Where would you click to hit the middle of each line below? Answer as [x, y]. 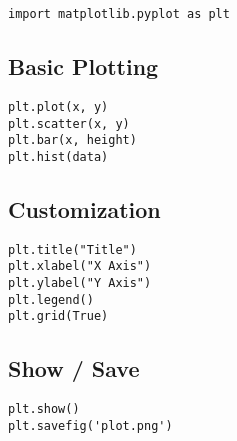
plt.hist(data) [58, 156]
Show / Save [74, 368]
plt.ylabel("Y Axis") [80, 283]
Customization [84, 208]
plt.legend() [51, 299]
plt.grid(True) [58, 316]
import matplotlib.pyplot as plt [119, 14]
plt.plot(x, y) [58, 106]
